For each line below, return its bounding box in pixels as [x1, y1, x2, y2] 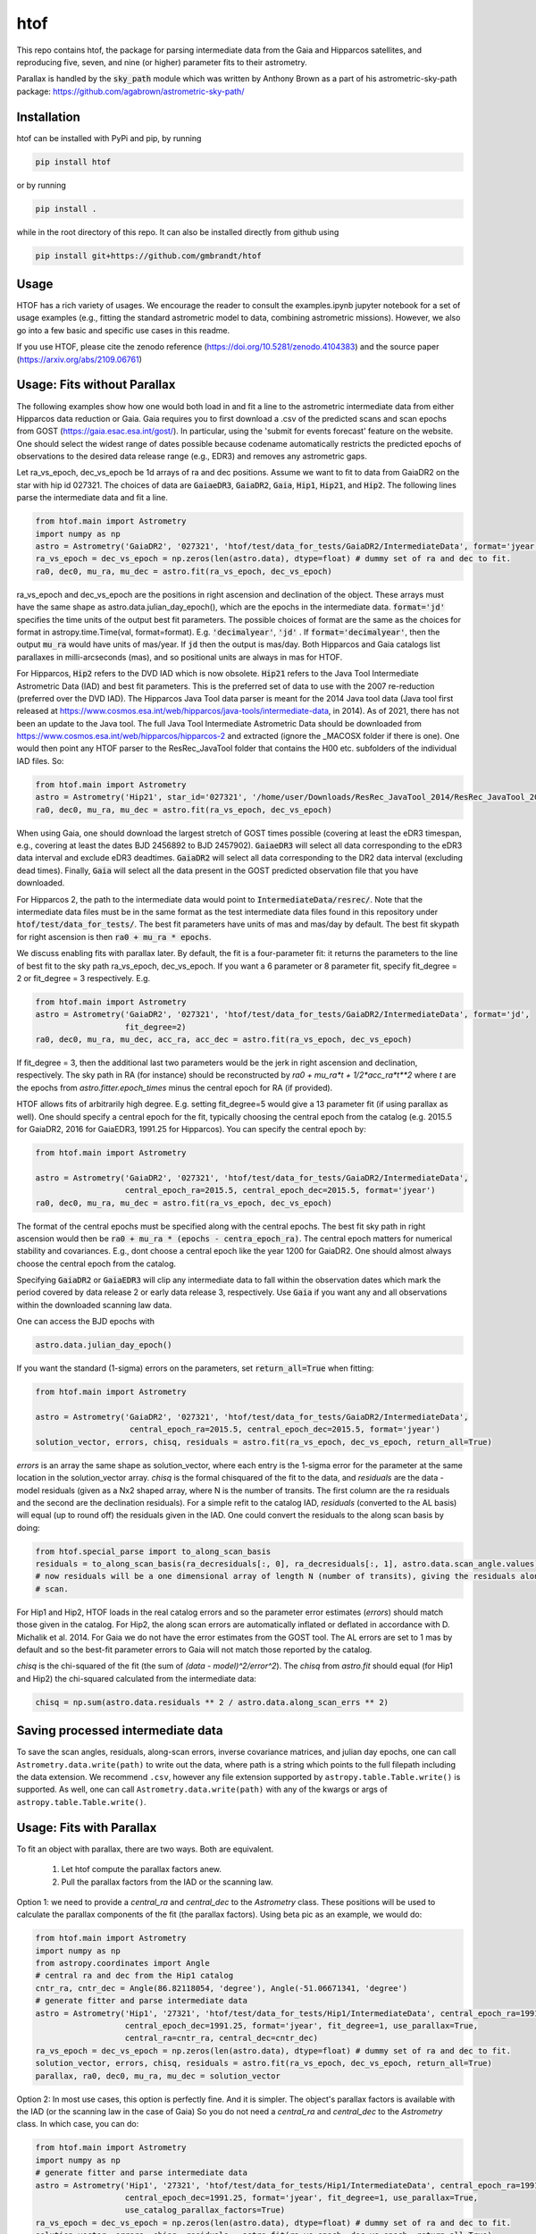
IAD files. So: [16, 755, 64, 766]
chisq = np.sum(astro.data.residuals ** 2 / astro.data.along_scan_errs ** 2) [35, 1697, 389, 1707]
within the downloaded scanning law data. [16, 1299, 172, 1310]
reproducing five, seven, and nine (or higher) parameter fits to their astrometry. [16, 56, 307, 67]
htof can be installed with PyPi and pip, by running [16, 132, 202, 143]
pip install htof [35, 156, 112, 167]
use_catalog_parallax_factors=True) [124, 2205, 286, 2215]
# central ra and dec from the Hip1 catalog [35, 1970, 234, 1981]
